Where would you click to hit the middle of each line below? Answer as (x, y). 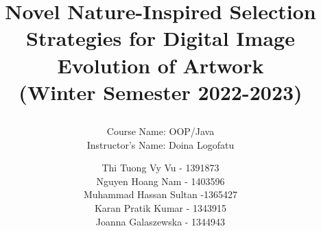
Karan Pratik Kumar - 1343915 (160, 207)
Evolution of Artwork (160, 65)
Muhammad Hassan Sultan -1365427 (160, 194)
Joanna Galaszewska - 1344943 (160, 221)
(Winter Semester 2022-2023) (160, 92)
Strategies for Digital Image (160, 38)
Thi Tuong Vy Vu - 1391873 (160, 168)
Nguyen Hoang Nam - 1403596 (160, 181)
